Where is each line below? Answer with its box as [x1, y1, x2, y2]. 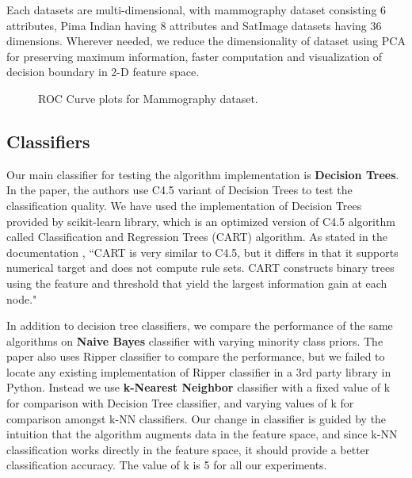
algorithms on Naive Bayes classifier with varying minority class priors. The [6, 332, 383, 349]
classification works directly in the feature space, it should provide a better [6, 441, 370, 457]
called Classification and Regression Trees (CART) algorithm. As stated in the [6, 228, 387, 245]
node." [6, 290, 37, 307]
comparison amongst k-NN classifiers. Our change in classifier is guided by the [6, 410, 387, 426]
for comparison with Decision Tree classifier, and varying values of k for [6, 395, 354, 411]
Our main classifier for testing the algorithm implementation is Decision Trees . [6, 166, 399, 182]
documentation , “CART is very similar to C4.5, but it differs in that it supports [6, 243, 399, 260]
